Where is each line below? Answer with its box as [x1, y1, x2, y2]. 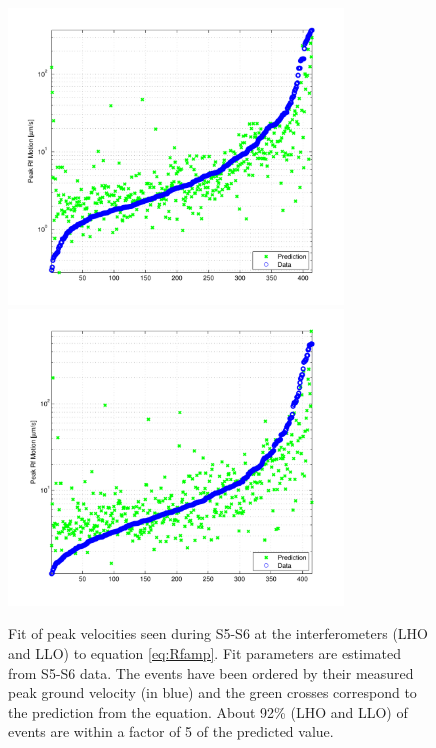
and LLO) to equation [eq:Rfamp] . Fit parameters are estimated [8, 643, 402, 664]
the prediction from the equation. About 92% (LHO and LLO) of [8, 701, 408, 722]
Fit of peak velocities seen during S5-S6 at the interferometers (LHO [8, 623, 428, 644]
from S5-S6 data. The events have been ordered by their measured [8, 662, 414, 683]
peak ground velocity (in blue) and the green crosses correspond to [8, 682, 417, 703]
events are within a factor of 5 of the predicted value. [8, 721, 334, 742]
